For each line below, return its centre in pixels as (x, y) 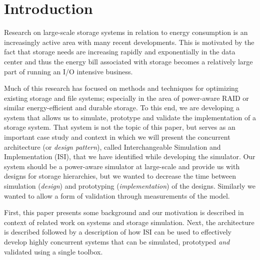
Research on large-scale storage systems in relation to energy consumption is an (126, 32)
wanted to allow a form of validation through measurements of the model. (117, 195)
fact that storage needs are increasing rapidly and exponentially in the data (120, 52)
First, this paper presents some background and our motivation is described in (124, 212)
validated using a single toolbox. (53, 251)
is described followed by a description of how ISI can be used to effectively (118, 232)
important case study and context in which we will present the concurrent (117, 137)
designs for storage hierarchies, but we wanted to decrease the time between (120, 176)
